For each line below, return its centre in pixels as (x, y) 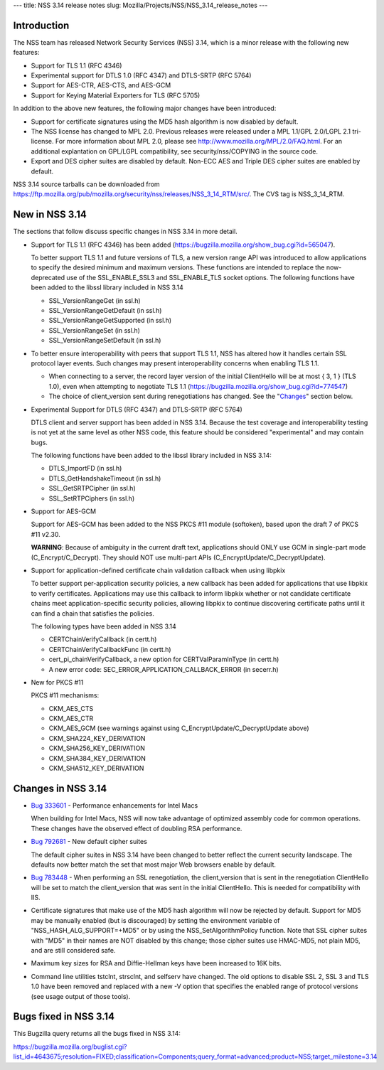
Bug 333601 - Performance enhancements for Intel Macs (114, 805)
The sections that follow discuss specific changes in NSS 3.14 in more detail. (125, 232)
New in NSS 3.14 (50, 214)
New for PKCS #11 (57, 682)
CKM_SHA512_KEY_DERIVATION (96, 769)
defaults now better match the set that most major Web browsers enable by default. (154, 865)
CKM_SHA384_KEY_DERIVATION (97, 758)
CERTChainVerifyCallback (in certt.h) (103, 639)
